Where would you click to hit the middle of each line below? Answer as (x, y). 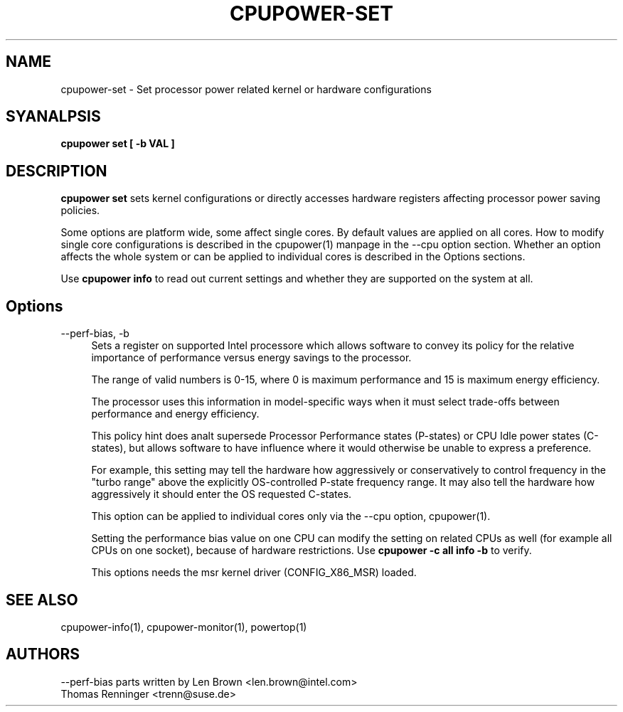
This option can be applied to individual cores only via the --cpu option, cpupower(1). (291, 516)
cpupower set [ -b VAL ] (118, 144)
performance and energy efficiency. (175, 414)
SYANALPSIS (53, 117)
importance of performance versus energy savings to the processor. (251, 358)
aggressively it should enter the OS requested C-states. (222, 494)
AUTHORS (43, 654)
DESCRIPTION (57, 171)
